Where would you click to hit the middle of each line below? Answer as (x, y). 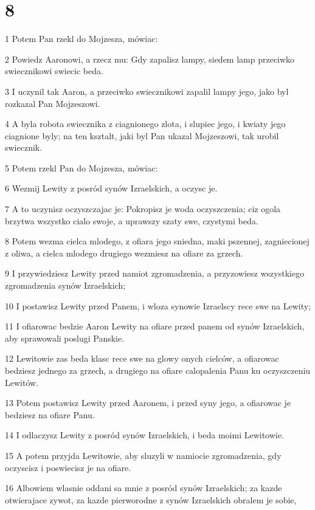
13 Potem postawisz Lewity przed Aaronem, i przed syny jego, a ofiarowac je (148, 403)
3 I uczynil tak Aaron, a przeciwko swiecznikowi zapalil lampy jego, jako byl (147, 91)
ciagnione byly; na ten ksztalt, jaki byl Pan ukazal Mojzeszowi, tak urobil (142, 135)
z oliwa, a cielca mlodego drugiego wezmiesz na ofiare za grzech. (124, 253)
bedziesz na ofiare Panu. (50, 414)
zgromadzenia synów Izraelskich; (65, 285)
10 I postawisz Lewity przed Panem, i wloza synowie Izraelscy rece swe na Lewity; (158, 305)
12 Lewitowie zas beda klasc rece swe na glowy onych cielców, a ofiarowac (142, 358)
